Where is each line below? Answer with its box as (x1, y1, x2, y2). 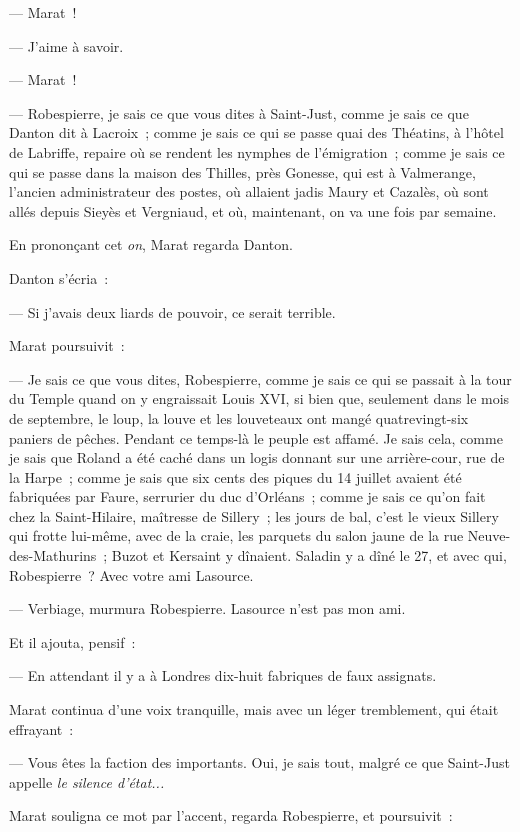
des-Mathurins (9, 545, 97, 566)
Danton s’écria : (9, 267, 109, 288)
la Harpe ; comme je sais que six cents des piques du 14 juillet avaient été (9, 466, 462, 487)
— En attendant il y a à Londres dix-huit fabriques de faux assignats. (9, 665, 437, 686)
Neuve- (467, 525, 511, 546)
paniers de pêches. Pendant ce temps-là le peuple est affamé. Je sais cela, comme (9, 427, 503, 448)
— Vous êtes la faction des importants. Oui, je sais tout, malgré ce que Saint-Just (9, 752, 510, 773)
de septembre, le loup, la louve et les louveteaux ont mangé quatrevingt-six (9, 407, 469, 428)
